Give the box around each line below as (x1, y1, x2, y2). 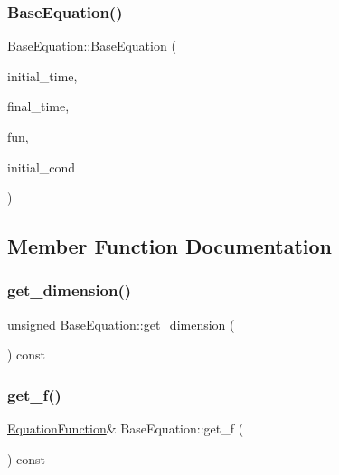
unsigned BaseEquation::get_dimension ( (7, 314, 235, 333)
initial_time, (7, 66, 78, 85)
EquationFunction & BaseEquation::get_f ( (7, 419, 244, 438)
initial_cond (7, 157, 76, 176)
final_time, (7, 97, 70, 116)
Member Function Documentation (7, 232, 333, 260)
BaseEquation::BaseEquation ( (7, 36, 176, 55)
